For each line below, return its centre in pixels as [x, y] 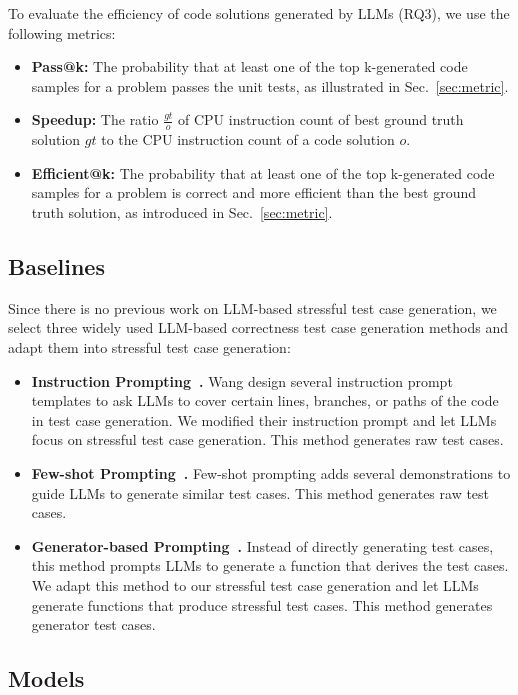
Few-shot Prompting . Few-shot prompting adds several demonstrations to [271, 472]
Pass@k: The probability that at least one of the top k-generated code [249, 66]
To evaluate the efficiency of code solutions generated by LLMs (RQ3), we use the [259, 13]
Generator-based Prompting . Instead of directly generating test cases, [262, 545]
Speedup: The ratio [95, 119]
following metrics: [62, 32]
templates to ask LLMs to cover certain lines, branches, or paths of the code [265, 400]
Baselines [56, 265]
